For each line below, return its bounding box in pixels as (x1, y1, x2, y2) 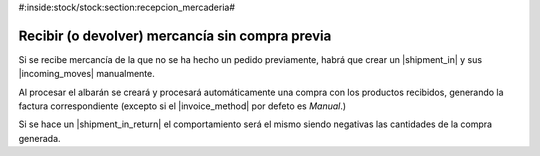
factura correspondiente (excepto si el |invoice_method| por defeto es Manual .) (18, 100, 347, 112)
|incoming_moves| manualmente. (18, 68, 155, 80)
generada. (18, 132, 61, 144)
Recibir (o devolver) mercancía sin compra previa (18, 27, 332, 44)
